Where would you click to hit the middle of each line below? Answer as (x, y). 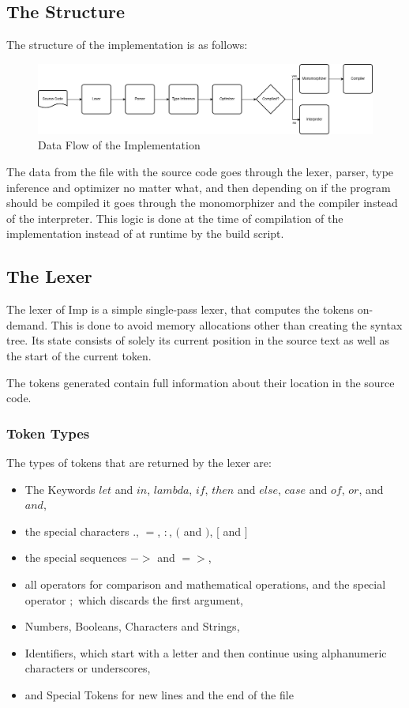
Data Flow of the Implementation (119, 145)
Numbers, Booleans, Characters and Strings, (132, 626)
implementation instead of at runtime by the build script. (145, 233)
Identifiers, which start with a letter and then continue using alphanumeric (206, 652)
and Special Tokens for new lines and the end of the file (159, 694)
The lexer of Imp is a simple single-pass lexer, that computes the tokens (180, 309)
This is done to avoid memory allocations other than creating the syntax (227, 324)
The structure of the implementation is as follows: (127, 45)
